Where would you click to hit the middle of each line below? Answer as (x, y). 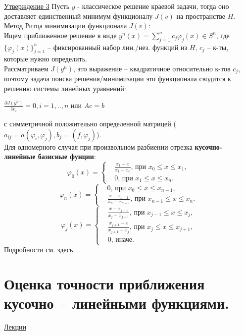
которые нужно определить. (46, 59)
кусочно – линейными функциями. (117, 303)
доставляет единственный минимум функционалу (78, 16)
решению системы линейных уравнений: (65, 88)
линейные (20, 156)
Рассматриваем (26, 68)
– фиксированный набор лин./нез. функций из (118, 47)
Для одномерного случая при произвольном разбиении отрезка (98, 146)
